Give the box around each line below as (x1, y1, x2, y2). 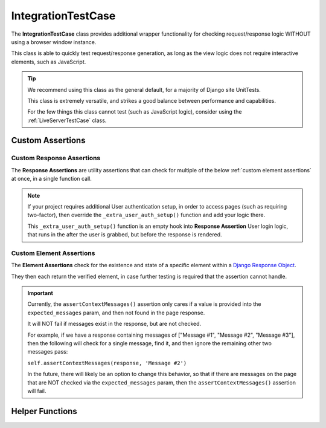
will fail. (27, 387, 46, 394)
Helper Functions (11, 406, 78, 417)
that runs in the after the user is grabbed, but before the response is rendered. (27, 231, 223, 238)
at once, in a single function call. (11, 175, 92, 183)
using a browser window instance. (11, 38, 97, 45)
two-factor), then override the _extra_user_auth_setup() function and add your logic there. (27, 212, 266, 219)
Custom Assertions (11, 135, 86, 146)
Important (27, 290, 54, 297)
